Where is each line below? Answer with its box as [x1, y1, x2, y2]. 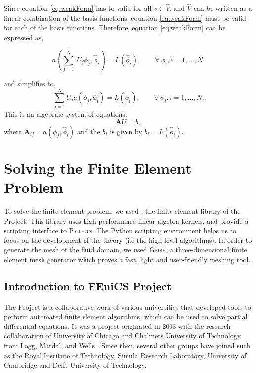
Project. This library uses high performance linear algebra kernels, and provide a [4, 215, 249, 226]
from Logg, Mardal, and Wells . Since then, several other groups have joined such [4, 340, 251, 351]
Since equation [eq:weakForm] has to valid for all [4, 3, 152, 13]
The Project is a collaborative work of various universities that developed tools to [4, 301, 251, 312]
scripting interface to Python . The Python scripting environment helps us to [4, 225, 237, 235]
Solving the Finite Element [4, 157, 192, 178]
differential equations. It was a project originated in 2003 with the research [4, 321, 231, 331]
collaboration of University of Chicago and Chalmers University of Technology [4, 330, 241, 341]
